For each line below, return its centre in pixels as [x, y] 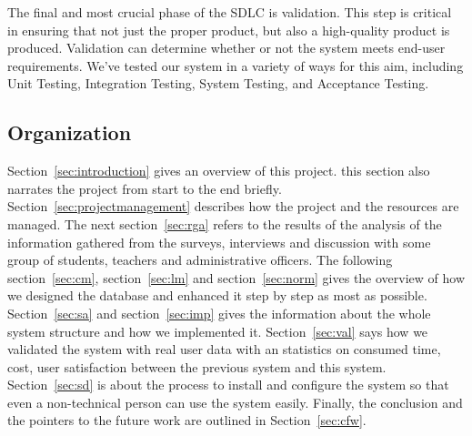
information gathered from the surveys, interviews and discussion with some [219, 242]
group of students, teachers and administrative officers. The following [200, 260]
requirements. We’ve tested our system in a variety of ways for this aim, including [236, 65]
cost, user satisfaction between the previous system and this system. [197, 366]
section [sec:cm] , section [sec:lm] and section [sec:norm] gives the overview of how [236, 277]
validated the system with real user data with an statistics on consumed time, [224, 349]
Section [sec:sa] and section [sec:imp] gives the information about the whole [219, 313]
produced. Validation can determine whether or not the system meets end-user [226, 48]
